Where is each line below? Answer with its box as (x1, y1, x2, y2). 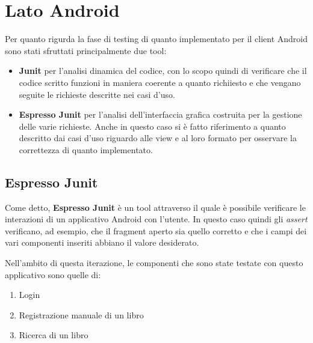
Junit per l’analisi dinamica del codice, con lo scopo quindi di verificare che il (19, 64, 307, 77)
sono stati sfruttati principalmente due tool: (5, 44, 167, 56)
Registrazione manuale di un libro (19, 308, 144, 321)
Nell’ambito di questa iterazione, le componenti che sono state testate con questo (5, 256, 303, 269)
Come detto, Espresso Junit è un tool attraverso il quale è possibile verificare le (5, 201, 306, 213)
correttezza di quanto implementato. (19, 143, 153, 156)
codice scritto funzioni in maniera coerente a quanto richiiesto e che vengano (19, 76, 301, 88)
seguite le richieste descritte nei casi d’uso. (19, 88, 175, 100)
